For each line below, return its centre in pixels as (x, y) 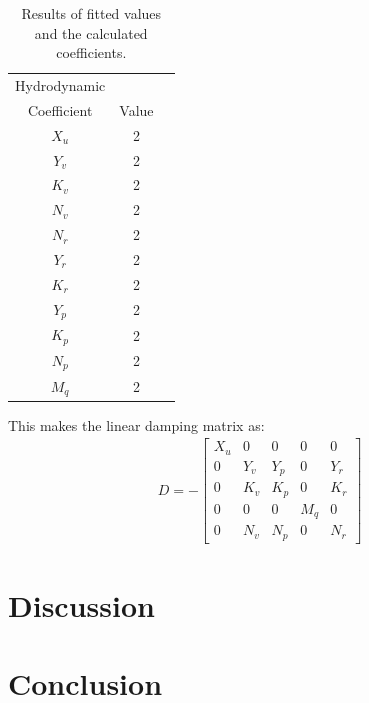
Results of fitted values (91, 13)
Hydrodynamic (60, 85)
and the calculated (91, 32)
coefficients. (91, 52)
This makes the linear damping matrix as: (136, 424)
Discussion (81, 604)
